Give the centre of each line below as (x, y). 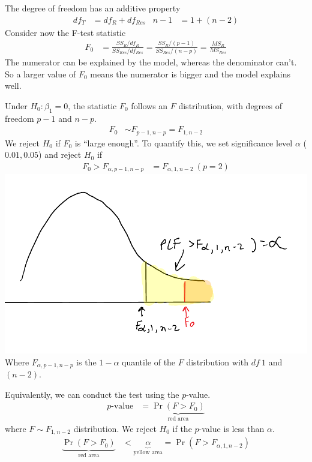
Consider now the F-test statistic (65, 32)
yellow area (148, 453)
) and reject (60, 154)
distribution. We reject (115, 428)
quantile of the (149, 361)
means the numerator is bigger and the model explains (190, 73)
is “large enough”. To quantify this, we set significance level (184, 142)
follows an (149, 105)
